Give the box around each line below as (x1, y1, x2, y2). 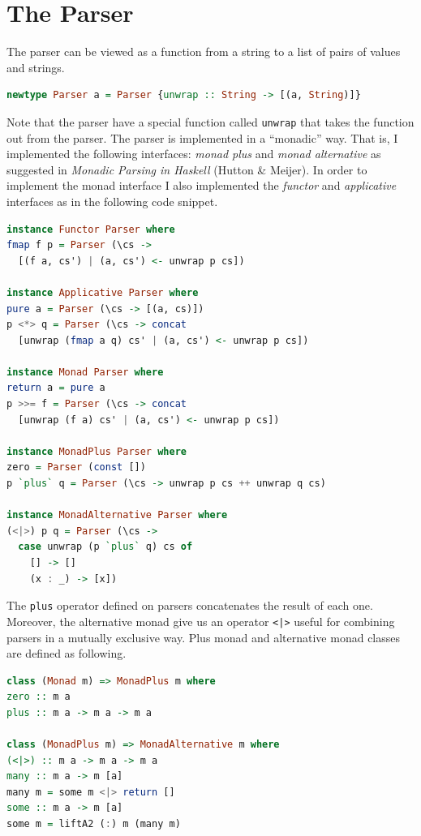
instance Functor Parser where (6, 223, 175, 235)
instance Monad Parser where (6, 366, 164, 378)
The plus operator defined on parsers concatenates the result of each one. (6, 597, 373, 614)
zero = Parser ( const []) (6, 461, 146, 474)
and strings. (6, 58, 65, 75)
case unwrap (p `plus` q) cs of (18, 541, 193, 553)
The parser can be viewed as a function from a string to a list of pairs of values (6, 43, 401, 60)
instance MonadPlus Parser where (6, 445, 187, 457)
